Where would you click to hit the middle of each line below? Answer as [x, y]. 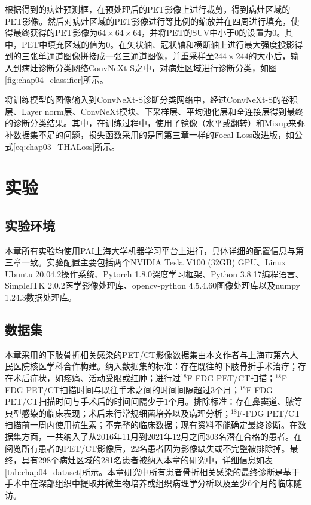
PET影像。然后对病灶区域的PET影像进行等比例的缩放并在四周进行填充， [148, 21]
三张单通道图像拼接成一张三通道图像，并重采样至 [118, 56]
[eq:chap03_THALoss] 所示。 [67, 146]
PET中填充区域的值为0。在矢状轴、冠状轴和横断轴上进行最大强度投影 [158, 44]
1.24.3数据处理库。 [41, 297]
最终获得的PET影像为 [55, 33]
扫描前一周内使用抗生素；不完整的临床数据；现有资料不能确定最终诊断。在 [151, 425]
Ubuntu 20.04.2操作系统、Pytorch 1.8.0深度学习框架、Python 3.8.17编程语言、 [154, 273]
